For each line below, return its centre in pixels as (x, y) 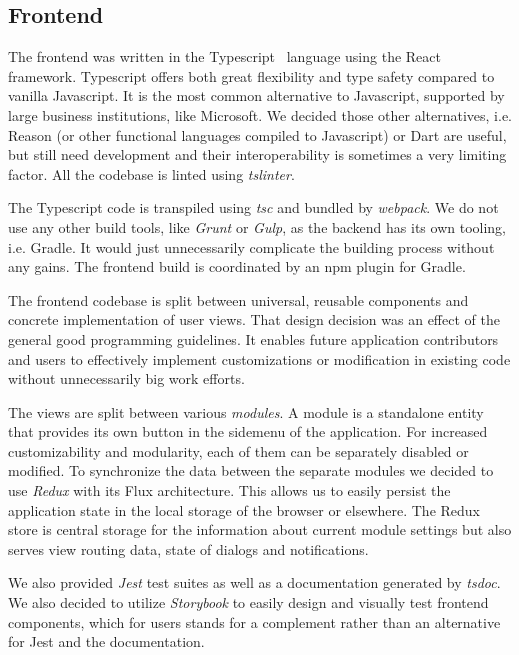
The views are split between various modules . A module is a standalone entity (246, 411)
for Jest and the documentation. (106, 641)
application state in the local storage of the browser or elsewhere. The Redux (244, 509)
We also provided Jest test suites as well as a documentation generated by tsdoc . (254, 582)
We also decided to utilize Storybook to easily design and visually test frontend (248, 602)
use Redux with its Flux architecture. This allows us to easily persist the (229, 490)
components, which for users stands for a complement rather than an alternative (254, 621)
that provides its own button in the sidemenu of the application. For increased (248, 431)
